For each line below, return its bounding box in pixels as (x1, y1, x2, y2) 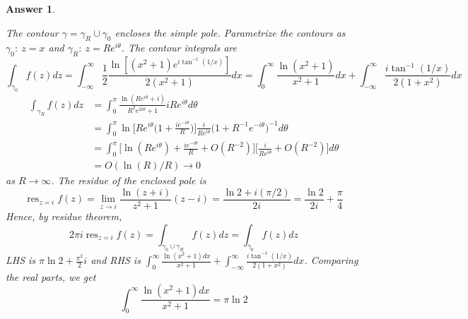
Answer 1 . (6, 1, 55, 16)
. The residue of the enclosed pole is (51, 173, 206, 188)
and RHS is (90, 253, 141, 267)
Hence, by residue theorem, (6, 208, 122, 223)
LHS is (6, 253, 36, 267)
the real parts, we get (6, 269, 96, 284)
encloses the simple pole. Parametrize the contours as (115, 25, 346, 40)
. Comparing (304, 253, 358, 267)
